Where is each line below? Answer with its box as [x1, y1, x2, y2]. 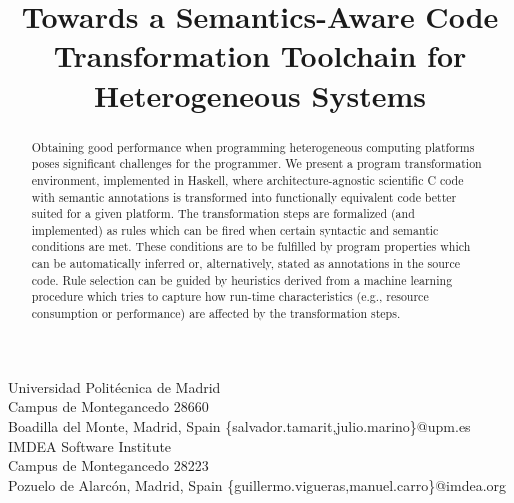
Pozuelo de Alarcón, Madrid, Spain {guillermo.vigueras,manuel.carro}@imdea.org [8, 474, 507, 495]
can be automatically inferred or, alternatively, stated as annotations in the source [31, 255, 460, 272]
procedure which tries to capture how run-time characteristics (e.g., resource [31, 288, 429, 305]
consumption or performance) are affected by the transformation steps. [31, 305, 401, 322]
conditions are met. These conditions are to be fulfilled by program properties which [31, 238, 471, 255]
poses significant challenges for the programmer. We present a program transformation [31, 155, 482, 172]
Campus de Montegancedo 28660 [8, 396, 209, 417]
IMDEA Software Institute [8, 435, 172, 456]
